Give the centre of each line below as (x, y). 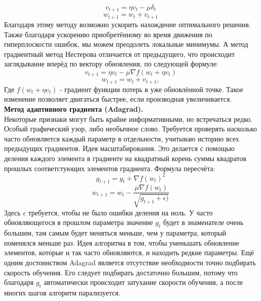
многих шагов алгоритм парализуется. (62, 293)
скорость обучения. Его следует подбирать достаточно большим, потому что (121, 272)
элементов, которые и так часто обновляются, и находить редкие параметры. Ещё (129, 252)
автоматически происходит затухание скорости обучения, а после (143, 282)
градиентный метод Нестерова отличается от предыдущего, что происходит (119, 54)
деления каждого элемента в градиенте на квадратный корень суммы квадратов (125, 158)
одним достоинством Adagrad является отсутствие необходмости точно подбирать (130, 262)
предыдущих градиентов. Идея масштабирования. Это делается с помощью (119, 148)
